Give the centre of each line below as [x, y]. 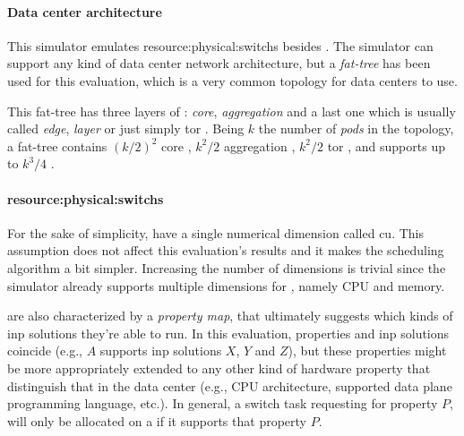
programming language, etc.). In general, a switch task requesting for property [223, 403]
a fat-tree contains [57, 145]
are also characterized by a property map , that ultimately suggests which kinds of [230, 316]
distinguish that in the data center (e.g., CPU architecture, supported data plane [230, 385]
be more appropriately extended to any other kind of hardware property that [219, 368]
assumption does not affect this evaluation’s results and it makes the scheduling [226, 250]
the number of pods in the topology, [356, 128]
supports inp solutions [161, 351]
